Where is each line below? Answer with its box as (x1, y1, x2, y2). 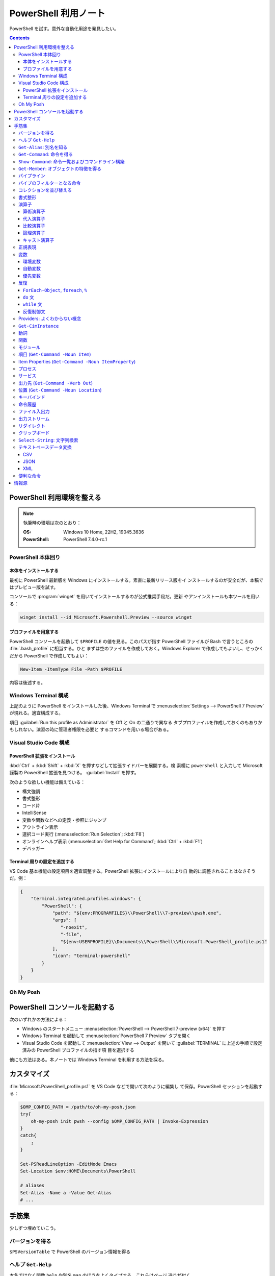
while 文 (23, 301, 43, 307)
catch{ (20, 1133, 37, 1138)
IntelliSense (22, 809, 47, 816)
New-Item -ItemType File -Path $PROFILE (20, 666, 122, 672)
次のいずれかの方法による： (9, 1016, 68, 1022)
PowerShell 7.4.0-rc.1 (63, 536, 107, 542)
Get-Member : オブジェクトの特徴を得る (18, 165, 102, 171)
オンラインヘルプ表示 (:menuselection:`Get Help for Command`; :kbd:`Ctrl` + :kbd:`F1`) (22, 838, 203, 844)
